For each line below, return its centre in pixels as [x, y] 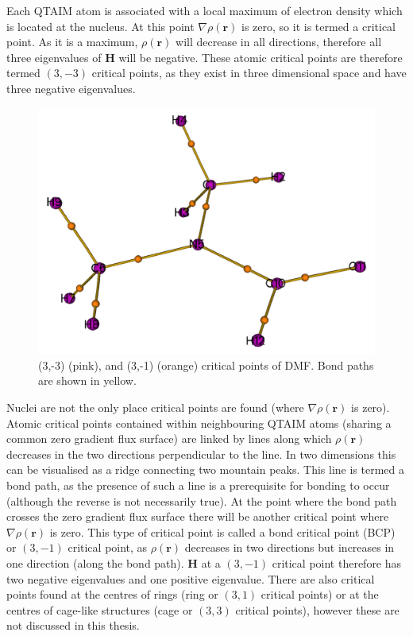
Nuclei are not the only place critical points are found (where [155, 407]
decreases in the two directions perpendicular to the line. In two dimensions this [201, 454]
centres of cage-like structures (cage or [100, 609]
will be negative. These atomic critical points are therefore [261, 57]
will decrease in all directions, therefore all [279, 42]
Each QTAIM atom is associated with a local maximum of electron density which [205, 10]
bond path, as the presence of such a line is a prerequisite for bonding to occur [198, 485]
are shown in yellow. [87, 380]
